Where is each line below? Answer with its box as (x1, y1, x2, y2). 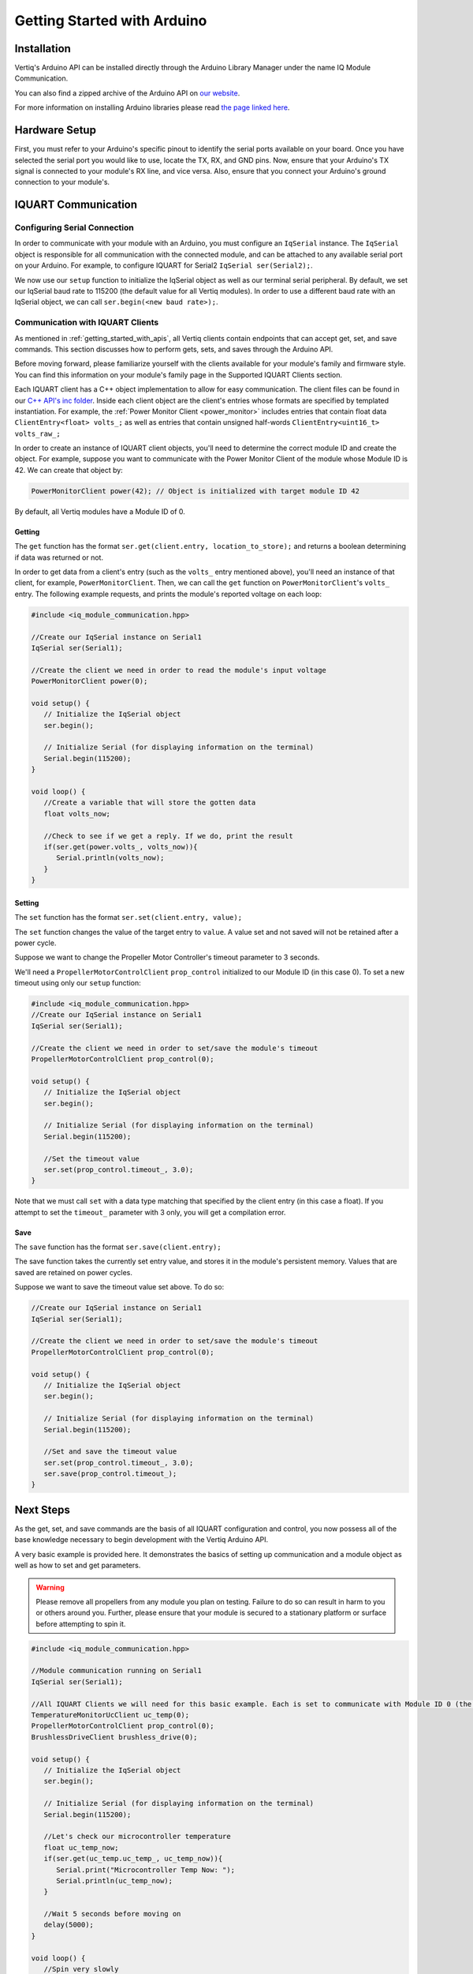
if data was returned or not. (14, 553, 104, 562)
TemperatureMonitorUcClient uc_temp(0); (31, 1710, 189, 1720)
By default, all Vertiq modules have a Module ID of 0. (14, 506, 185, 516)
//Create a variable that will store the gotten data (43, 798, 256, 807)
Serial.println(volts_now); (56, 854, 165, 862)
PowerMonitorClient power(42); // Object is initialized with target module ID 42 (31, 486, 360, 495)
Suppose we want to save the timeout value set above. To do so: (14, 1282, 225, 1292)
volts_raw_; (14, 429, 61, 438)
